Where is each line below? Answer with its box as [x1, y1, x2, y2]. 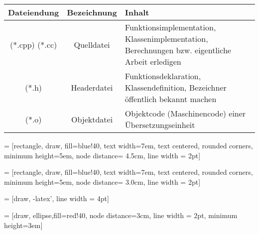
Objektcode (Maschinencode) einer [125, 108, 246, 119]
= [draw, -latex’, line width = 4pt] [4, 193, 109, 204]
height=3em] [4, 220, 43, 230]
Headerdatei [71, 82, 113, 93]
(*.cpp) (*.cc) [10, 38, 57, 50]
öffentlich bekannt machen [125, 93, 217, 105]
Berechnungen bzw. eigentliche [125, 44, 231, 56]
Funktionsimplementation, [125, 21, 216, 33]
